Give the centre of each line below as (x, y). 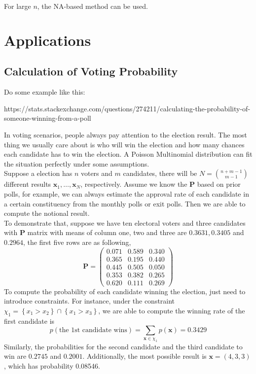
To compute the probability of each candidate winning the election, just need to (125, 291)
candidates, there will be (160, 173)
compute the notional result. (47, 213)
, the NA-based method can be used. (92, 6)
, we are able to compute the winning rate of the (172, 310)
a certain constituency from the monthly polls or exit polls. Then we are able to (125, 203)
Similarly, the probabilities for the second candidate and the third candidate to (123, 346)
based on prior (219, 184)
